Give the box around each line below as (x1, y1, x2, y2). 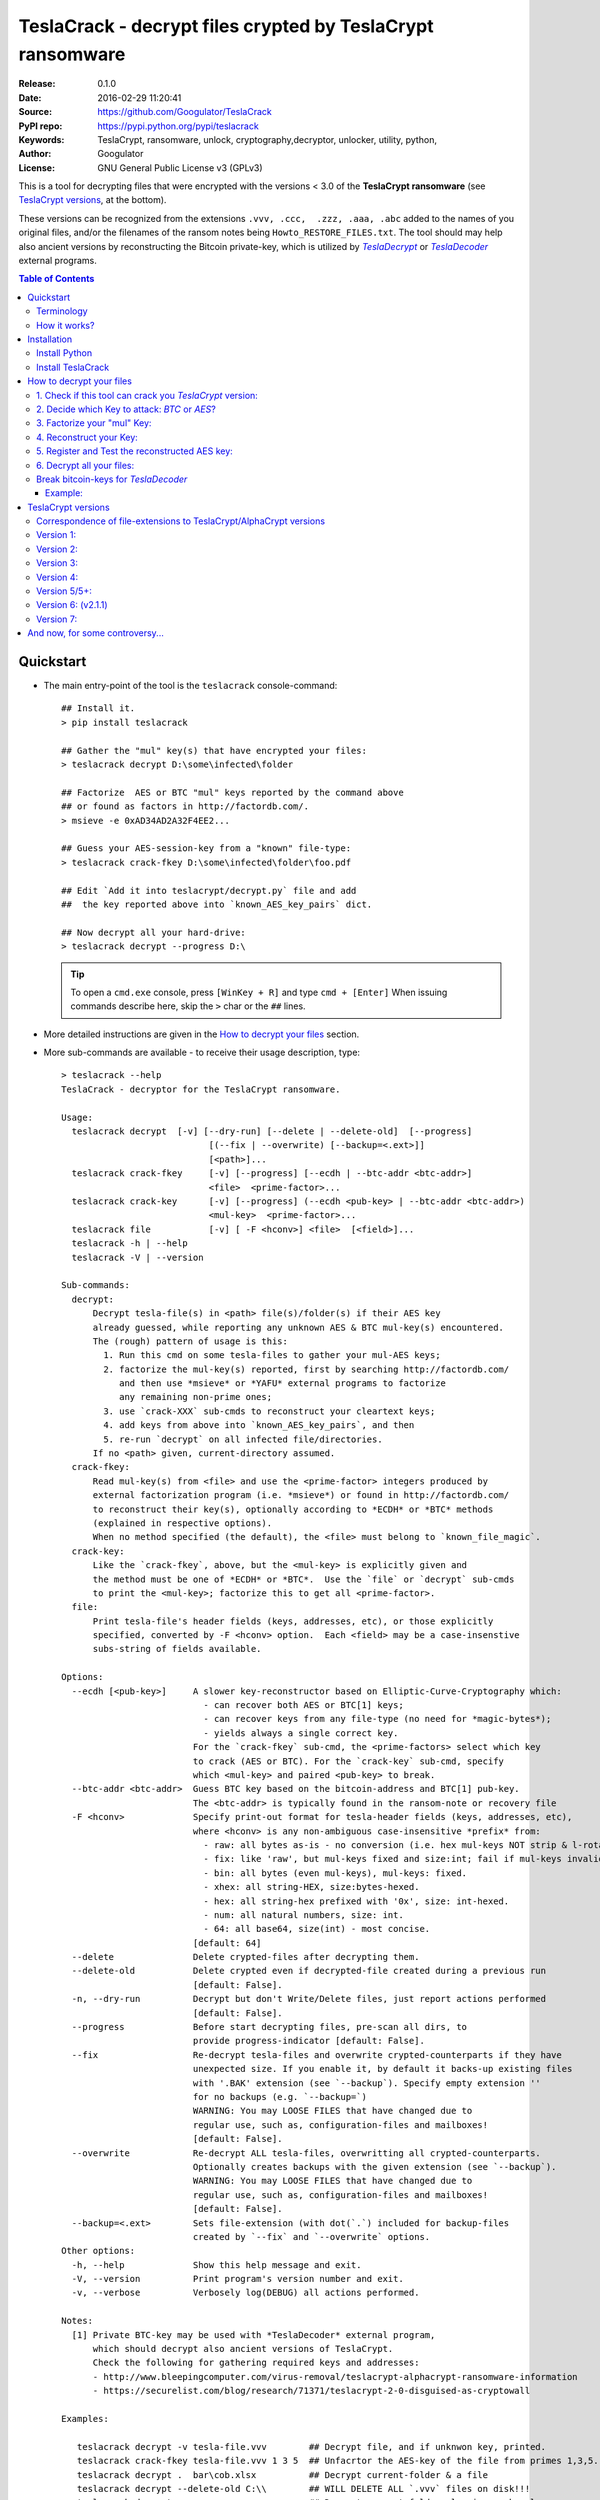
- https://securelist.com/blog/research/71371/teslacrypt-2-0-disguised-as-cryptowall (92, 2385, 531, 2397)
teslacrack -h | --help (71, 1238, 189, 1249)
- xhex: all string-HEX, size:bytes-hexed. (203, 1881, 420, 1893)
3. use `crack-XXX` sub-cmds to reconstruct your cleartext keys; (103, 1405, 436, 1417)
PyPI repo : (18, 120, 63, 132)
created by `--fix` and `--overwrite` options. (192, 2231, 431, 2242)
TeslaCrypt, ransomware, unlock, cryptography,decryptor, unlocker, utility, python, (97, 133, 437, 145)
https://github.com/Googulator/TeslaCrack (97, 106, 272, 118)
